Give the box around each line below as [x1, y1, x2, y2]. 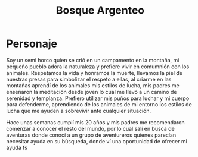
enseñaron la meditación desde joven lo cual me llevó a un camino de [6, 88, 177, 95]
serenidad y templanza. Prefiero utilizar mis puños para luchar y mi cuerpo [6, 95, 190, 102]
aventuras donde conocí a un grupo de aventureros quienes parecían [6, 131, 177, 139]
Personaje [6, 37, 58, 51]
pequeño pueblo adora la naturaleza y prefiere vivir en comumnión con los [6, 63, 190, 70]
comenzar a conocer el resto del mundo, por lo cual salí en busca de [6, 125, 175, 132]
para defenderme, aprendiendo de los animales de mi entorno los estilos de [6, 101, 192, 108]
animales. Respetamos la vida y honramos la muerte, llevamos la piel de [6, 69, 183, 76]
